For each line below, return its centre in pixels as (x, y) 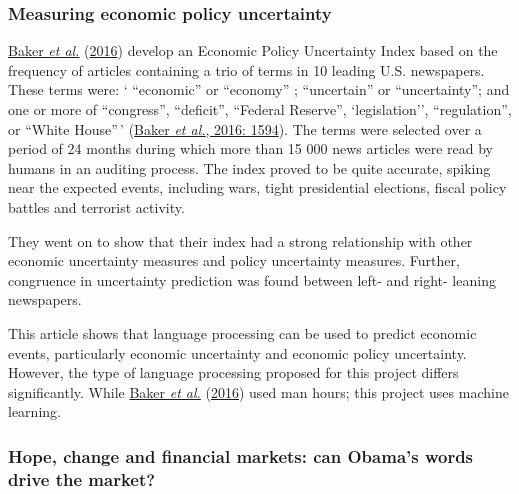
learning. (34, 411)
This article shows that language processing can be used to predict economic (242, 332)
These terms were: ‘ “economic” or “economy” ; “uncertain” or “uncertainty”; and (259, 89)
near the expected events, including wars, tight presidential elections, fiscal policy (257, 187)
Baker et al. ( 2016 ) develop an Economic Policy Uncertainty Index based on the (253, 50)
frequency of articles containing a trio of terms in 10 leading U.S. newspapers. (246, 69)
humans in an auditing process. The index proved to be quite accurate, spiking (249, 167)
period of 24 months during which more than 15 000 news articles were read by (251, 148)
